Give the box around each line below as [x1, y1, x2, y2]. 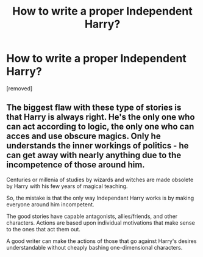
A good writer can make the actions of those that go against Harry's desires [6, 237, 197, 245]
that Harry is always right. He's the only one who [6, 112, 195, 123]
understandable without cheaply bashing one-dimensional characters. [6, 244, 183, 251]
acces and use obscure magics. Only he [6, 131, 161, 142]
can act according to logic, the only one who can [6, 121, 194, 132]
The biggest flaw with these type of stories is [6, 103, 182, 113]
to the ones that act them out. [6, 225, 81, 233]
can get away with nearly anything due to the [6, 150, 182, 161]
